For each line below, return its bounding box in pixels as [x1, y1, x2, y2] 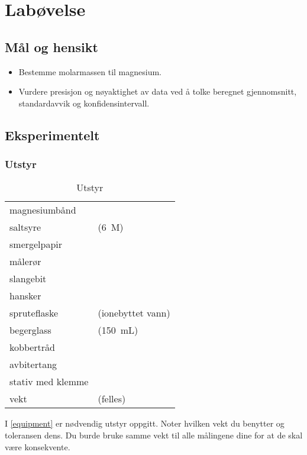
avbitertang [9, 357, 57, 372]
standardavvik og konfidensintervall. [18, 96, 150, 109]
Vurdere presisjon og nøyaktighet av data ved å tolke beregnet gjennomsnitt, [18, 85, 297, 98]
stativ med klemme [9, 375, 89, 389]
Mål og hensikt [5, 37, 98, 56]
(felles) [98, 392, 126, 406]
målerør [9, 254, 41, 269]
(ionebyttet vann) [98, 306, 170, 320]
